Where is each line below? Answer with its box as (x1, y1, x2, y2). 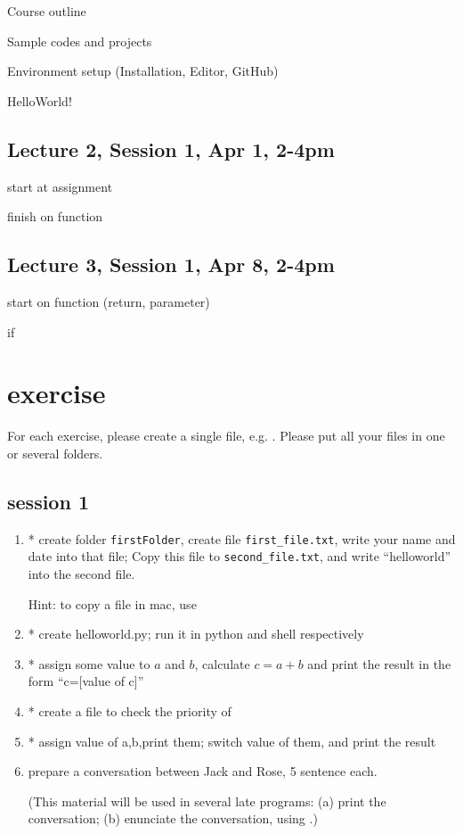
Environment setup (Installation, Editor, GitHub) (7, 62, 279, 80)
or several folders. (7, 443, 103, 462)
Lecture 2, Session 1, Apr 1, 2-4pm (7, 135, 335, 162)
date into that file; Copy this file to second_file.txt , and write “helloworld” (28, 547, 451, 566)
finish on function (7, 207, 103, 226)
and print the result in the (307, 654, 451, 673)
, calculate (194, 654, 250, 673)
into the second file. (28, 564, 135, 582)
